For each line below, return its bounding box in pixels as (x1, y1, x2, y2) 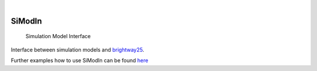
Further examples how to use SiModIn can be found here (11, 57, 149, 64)
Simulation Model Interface (25, 33, 91, 40)
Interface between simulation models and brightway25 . (11, 46, 144, 53)
